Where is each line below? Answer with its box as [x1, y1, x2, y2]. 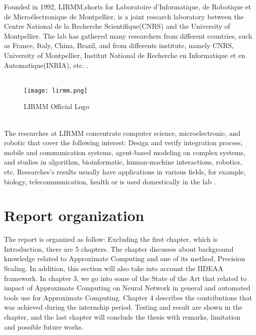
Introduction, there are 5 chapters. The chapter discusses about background [4, 243, 234, 254]
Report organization [4, 205, 144, 225]
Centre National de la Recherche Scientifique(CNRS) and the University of [4, 21, 230, 31]
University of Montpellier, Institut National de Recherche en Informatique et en [4, 50, 246, 60]
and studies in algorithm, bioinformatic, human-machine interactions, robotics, [4, 157, 242, 167]
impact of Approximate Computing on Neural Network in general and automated [4, 282, 251, 293]
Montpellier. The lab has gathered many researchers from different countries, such [4, 30, 252, 41]
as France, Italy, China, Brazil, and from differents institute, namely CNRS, [4, 40, 234, 51]
